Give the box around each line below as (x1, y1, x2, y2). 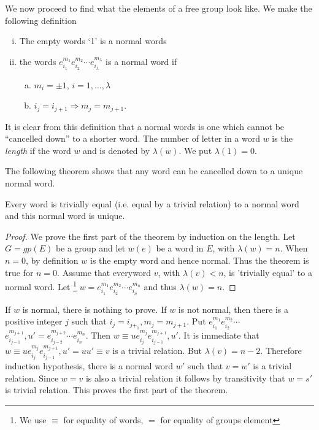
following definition (5, 13, 77, 26)
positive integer (5, 315, 63, 328)
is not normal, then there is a (178, 302, 288, 315)
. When (280, 242, 308, 255)
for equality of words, (63, 413, 144, 426)
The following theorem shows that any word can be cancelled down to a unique (5, 164, 303, 177)
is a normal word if (106, 55, 177, 67)
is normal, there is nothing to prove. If (22, 302, 167, 315)
